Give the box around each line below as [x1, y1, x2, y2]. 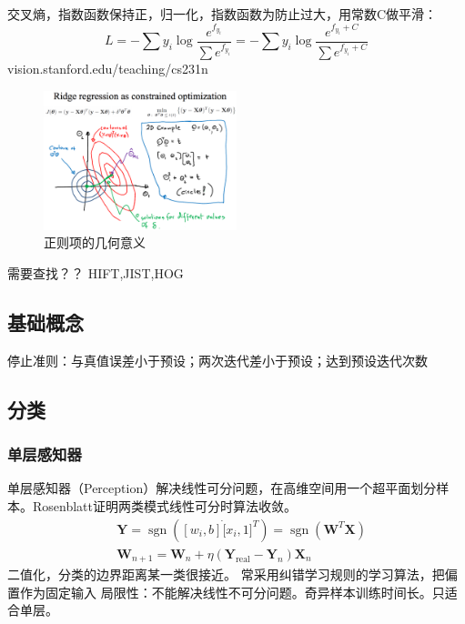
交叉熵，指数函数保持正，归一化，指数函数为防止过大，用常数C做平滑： [7, 5, 438, 23]
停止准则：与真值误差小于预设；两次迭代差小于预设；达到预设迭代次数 [7, 350, 428, 369]
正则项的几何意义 [44, 233, 146, 252]
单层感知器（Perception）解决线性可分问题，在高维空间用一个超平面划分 [7, 478, 437, 498]
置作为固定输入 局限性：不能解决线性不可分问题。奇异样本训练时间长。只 [7, 582, 445, 601]
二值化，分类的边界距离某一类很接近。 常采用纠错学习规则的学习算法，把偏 [7, 565, 458, 584]
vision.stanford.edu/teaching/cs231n [7, 59, 208, 78]
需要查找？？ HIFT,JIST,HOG [7, 264, 184, 283]
